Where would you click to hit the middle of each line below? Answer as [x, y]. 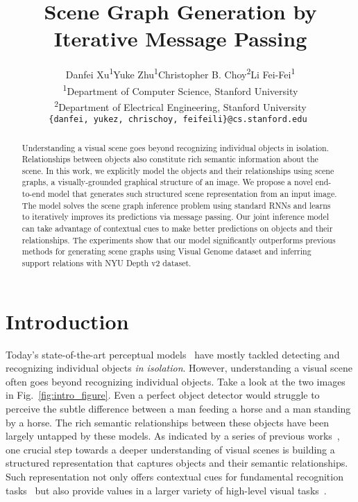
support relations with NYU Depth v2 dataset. [106, 263]
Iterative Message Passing [180, 38]
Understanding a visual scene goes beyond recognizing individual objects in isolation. [175, 147]
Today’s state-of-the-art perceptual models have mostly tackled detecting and [173, 354]
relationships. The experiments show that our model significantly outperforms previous [179, 240]
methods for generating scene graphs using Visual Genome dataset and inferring [167, 251]
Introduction [67, 321]
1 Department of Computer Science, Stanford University [180, 89]
